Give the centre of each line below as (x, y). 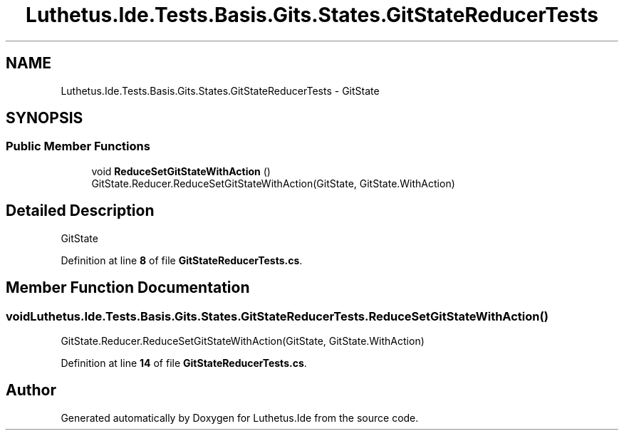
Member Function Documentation (128, 288)
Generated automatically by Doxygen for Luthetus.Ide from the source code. (240, 417)
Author (31, 390)
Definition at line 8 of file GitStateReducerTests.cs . (182, 260)
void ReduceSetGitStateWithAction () (181, 171)
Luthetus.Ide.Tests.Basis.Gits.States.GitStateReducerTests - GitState (220, 90)
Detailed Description (80, 211)
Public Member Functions (78, 146)
